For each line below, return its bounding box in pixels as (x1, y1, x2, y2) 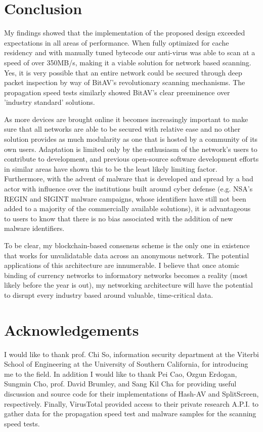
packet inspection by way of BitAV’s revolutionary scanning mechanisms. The (4, 77, 245, 88)
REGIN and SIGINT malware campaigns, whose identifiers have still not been (4, 193, 246, 204)
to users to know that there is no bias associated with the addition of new (4, 213, 233, 223)
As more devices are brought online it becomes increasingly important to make (4, 113, 248, 124)
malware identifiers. (4, 223, 65, 233)
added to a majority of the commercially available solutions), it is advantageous (4, 203, 251, 214)
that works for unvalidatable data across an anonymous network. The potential (4, 250, 249, 260)
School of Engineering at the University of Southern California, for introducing (4, 359, 248, 369)
